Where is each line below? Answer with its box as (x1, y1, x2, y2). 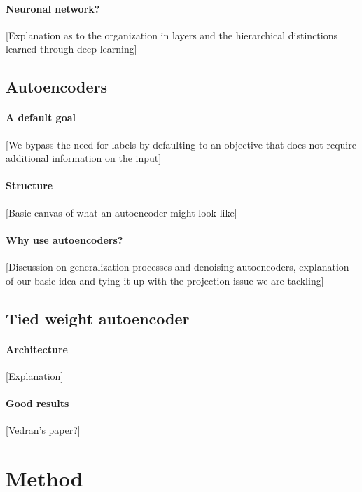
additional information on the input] (6, 151, 162, 165)
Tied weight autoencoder (6, 307, 190, 329)
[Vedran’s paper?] (6, 423, 81, 437)
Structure (6, 178, 53, 193)
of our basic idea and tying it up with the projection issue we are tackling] (6, 273, 324, 287)
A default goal (6, 110, 76, 125)
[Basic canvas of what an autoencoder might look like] (6, 205, 237, 219)
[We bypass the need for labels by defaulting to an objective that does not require (6, 137, 356, 151)
